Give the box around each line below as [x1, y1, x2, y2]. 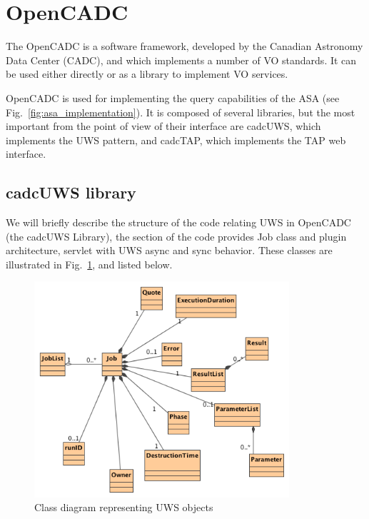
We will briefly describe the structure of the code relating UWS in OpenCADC [6, 215, 351, 230]
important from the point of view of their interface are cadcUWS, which [6, 119, 321, 133]
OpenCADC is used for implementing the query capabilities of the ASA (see [6, 90, 340, 105]
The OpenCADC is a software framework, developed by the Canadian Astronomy [6, 39, 363, 54]
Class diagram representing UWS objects [34, 500, 213, 515]
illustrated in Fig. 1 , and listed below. [6, 256, 173, 271]
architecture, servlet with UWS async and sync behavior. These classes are [6, 243, 333, 258]
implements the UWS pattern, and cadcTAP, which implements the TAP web [6, 132, 346, 147]
